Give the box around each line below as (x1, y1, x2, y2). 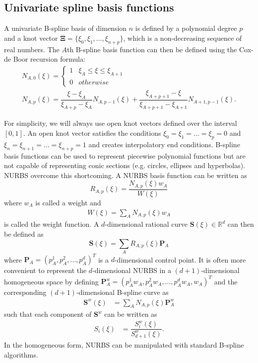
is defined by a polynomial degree (135, 23, 237, 33)
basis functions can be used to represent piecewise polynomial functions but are (4, 150, 246, 161)
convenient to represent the (4, 265, 87, 275)
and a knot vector (4, 32, 58, 43)
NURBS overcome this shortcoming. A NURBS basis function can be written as (4, 170, 247, 180)
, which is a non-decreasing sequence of (123, 32, 242, 43)
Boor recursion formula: (13, 54, 85, 64)
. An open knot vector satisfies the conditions (23, 128, 161, 138)
